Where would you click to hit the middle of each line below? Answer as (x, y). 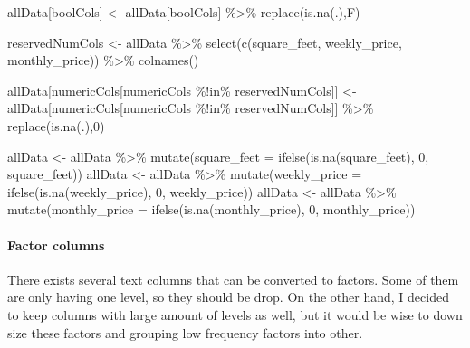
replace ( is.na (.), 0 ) (56, 125)
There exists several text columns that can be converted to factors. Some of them (233, 279)
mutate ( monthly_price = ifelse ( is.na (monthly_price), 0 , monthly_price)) (211, 209)
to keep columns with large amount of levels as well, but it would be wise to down (235, 314)
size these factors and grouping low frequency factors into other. (185, 332)
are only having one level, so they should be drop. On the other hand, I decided (228, 297)
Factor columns (56, 245)
